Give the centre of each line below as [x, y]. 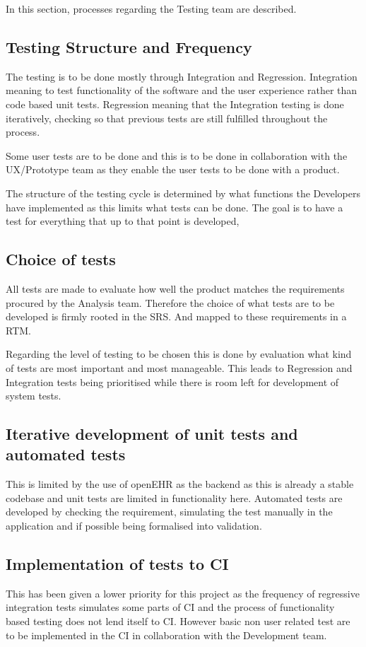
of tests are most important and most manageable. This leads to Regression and [179, 367]
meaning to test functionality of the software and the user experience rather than [182, 90]
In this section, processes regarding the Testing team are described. [151, 8]
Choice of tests [61, 259]
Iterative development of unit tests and [152, 434]
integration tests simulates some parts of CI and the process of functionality [170, 607]
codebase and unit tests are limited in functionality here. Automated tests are [174, 497]
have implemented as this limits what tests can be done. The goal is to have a [175, 207]
